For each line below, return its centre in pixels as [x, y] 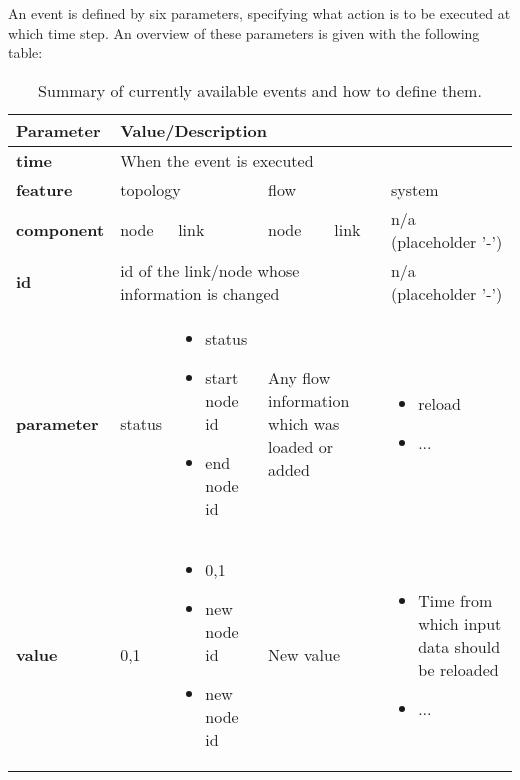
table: [25, 52]
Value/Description [194, 130]
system [414, 189]
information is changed [200, 293]
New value [304, 654]
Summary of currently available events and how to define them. [260, 90]
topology [150, 189]
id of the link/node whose [210, 270]
